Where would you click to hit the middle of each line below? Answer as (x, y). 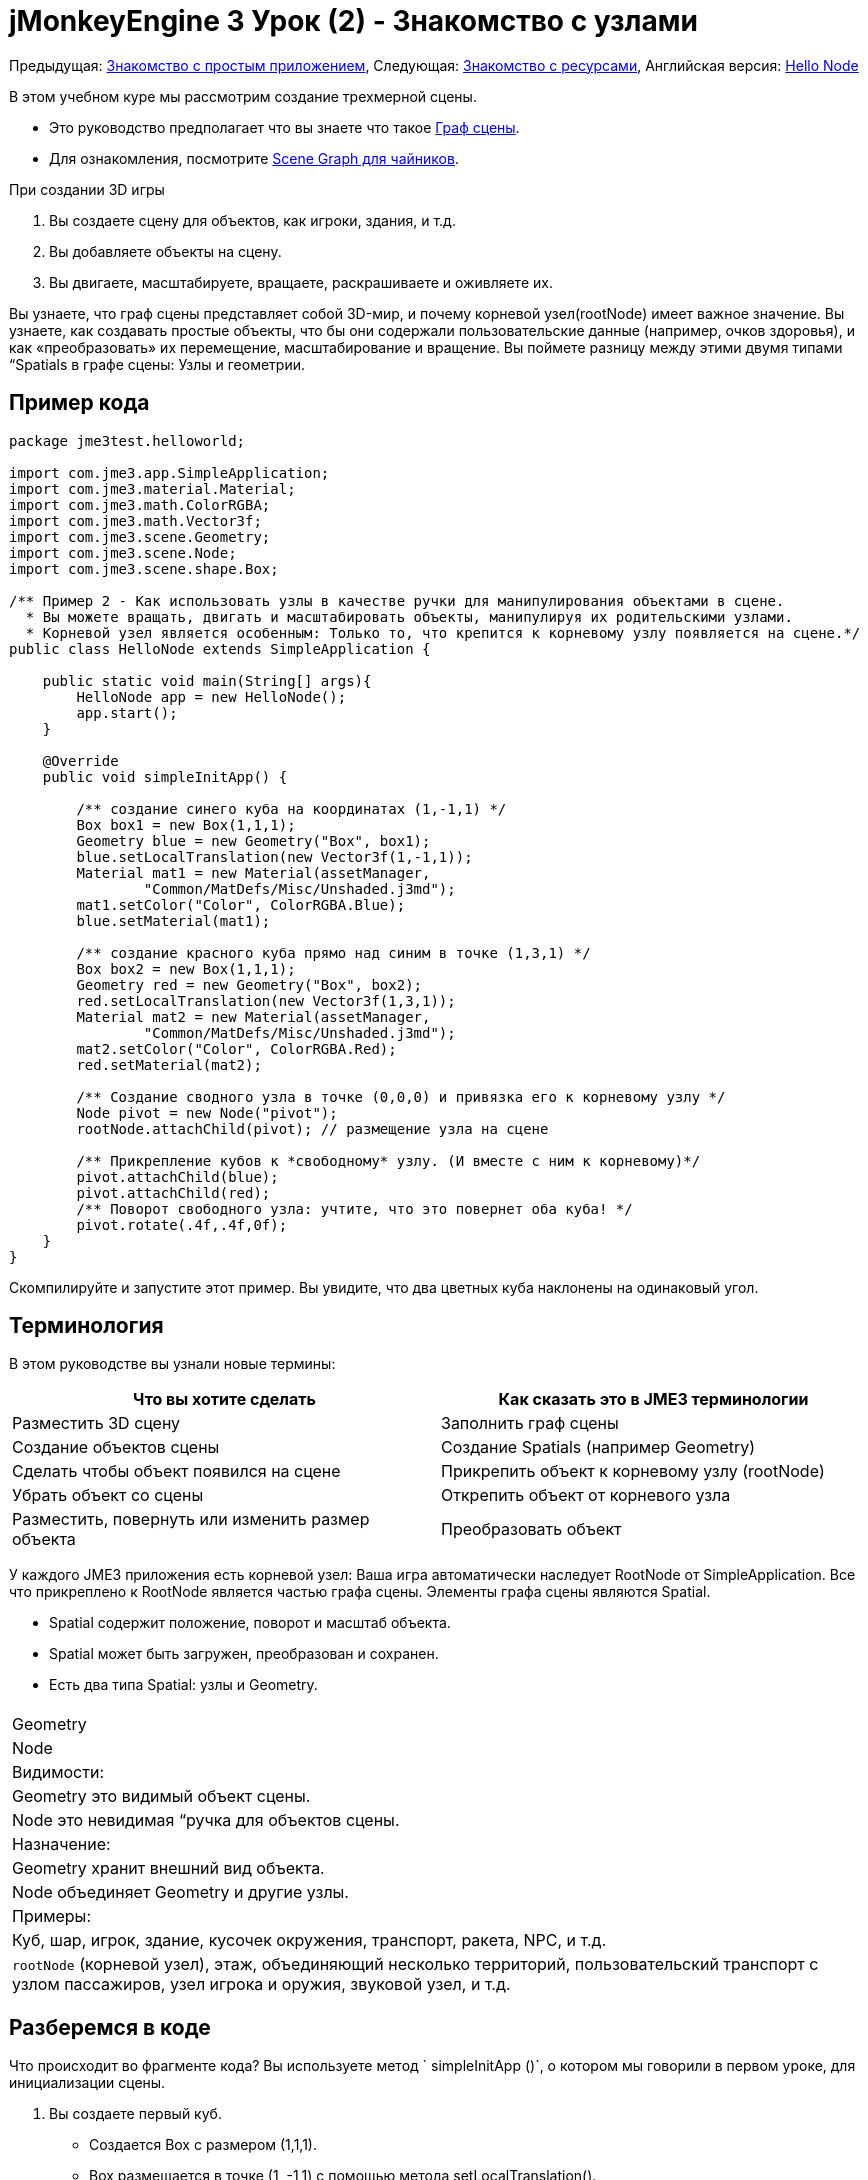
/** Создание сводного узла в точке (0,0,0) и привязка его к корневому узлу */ (401, 1096)
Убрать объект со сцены (108, 1495)
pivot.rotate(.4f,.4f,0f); (182, 1224)
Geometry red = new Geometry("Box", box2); (249, 984)
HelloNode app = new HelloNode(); (211, 696)
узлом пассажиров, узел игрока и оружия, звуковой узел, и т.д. (261, 1984)
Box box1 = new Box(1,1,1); (186, 824)
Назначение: (61, 1844)
